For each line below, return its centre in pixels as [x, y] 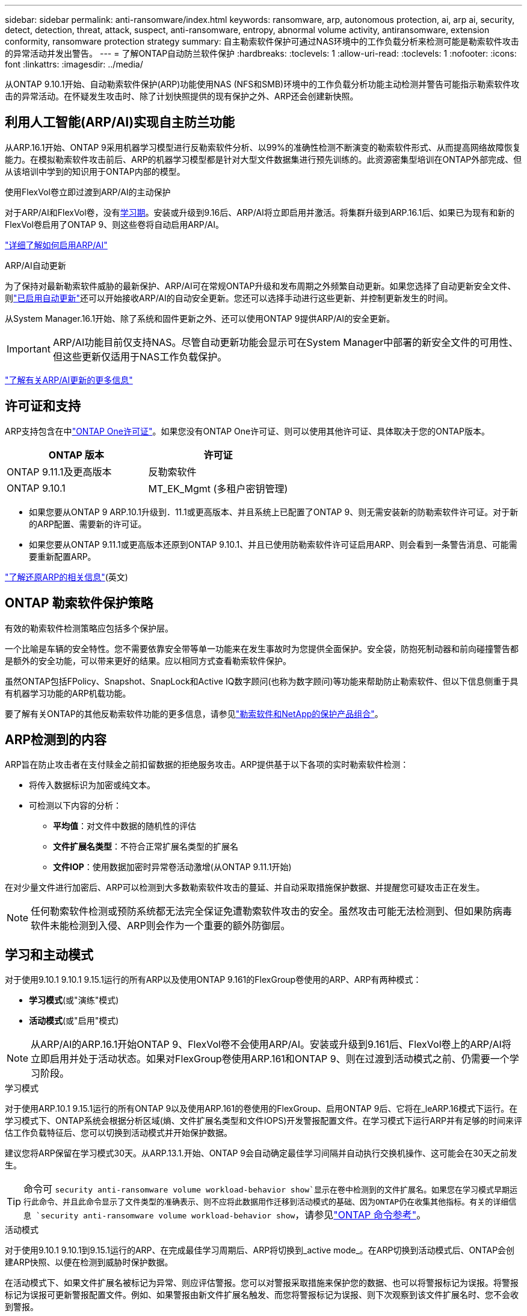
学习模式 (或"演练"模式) [74, 1000]
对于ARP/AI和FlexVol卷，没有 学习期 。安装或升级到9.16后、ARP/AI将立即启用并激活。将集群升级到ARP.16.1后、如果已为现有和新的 [260, 212]
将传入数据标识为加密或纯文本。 [92, 785]
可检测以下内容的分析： [75, 806]
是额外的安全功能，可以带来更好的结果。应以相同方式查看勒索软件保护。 [148, 660]
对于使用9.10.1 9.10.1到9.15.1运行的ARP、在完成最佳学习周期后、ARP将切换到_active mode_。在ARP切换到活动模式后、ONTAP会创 [260, 1250]
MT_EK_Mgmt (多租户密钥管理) [218, 488]
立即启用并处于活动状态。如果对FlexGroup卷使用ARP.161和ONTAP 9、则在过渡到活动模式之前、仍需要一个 [270, 1059]
